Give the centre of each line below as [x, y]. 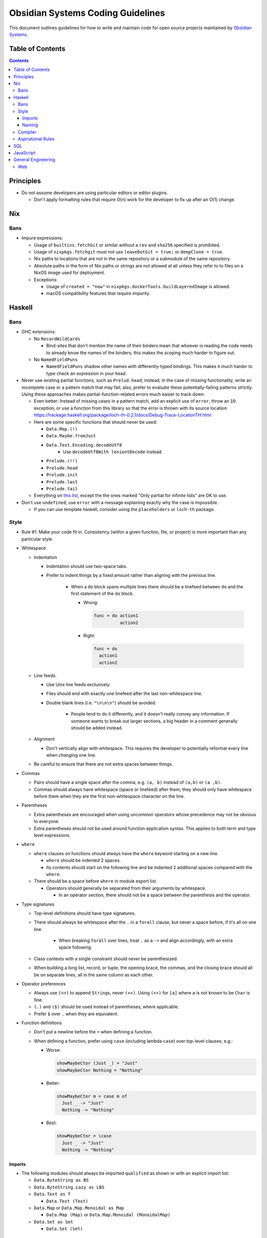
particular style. [38, 539]
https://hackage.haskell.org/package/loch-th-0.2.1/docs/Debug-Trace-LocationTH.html [123, 415]
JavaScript [24, 153]
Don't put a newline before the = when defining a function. [93, 1032]
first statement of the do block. [102, 594]
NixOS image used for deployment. [70, 273]
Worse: [54, 1050]
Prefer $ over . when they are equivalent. [76, 1014]
